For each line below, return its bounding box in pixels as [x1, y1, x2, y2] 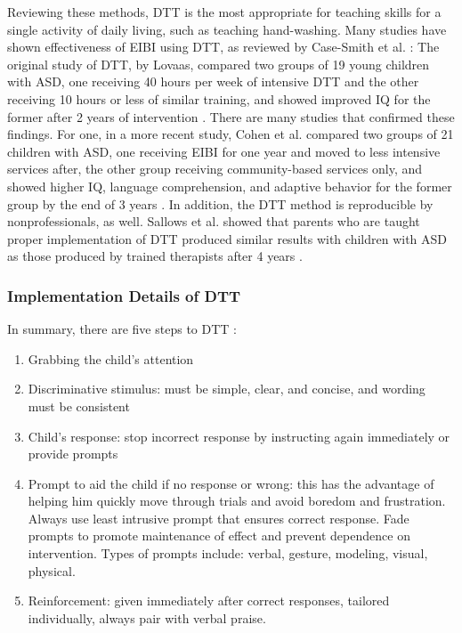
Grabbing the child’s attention [28, 349, 194, 368]
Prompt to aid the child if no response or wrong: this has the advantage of [28, 474, 434, 492]
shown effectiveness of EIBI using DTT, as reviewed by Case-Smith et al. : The [7, 37, 440, 56]
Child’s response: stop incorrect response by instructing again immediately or [28, 426, 450, 445]
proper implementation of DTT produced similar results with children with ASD [7, 229, 448, 248]
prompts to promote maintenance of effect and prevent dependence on [28, 526, 410, 545]
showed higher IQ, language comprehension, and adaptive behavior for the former [7, 176, 452, 195]
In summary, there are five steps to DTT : [7, 320, 237, 338]
